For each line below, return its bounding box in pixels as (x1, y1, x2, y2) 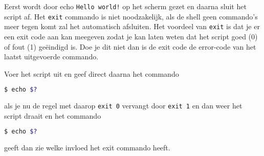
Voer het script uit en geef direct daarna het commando (4, 68, 179, 79)
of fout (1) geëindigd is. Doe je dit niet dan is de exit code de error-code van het (4, 41, 256, 52)
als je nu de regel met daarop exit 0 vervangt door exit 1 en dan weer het (4, 100, 243, 111)
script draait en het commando (4, 110, 101, 121)
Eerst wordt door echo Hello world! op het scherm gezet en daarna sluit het (4, 1, 247, 11)
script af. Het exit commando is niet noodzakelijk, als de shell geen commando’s (4, 11, 258, 21)
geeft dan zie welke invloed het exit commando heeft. (4, 142, 170, 153)
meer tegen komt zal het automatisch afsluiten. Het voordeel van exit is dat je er (4, 21, 260, 32)
